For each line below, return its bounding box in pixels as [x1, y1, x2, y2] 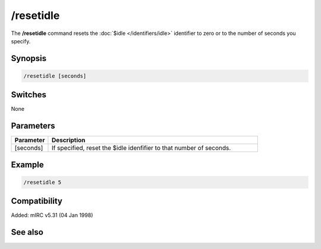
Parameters [11, 121, 55, 131]
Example [11, 159, 44, 170]
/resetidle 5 [23, 178, 62, 186]
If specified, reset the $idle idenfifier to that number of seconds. [51, 144, 231, 152]
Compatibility [11, 196, 62, 206]
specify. [11, 37, 31, 44]
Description [51, 136, 86, 145]
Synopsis [11, 53, 47, 63]
